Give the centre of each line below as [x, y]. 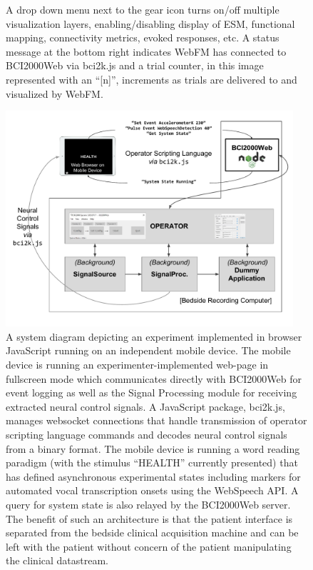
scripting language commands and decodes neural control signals [147, 434]
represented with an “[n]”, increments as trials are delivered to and [152, 79]
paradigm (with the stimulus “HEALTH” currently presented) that [152, 462]
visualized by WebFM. [55, 93]
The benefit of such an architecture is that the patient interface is [149, 518]
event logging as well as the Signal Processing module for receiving [152, 392]
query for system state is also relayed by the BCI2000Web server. [148, 504]
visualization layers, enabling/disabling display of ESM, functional [150, 23]
